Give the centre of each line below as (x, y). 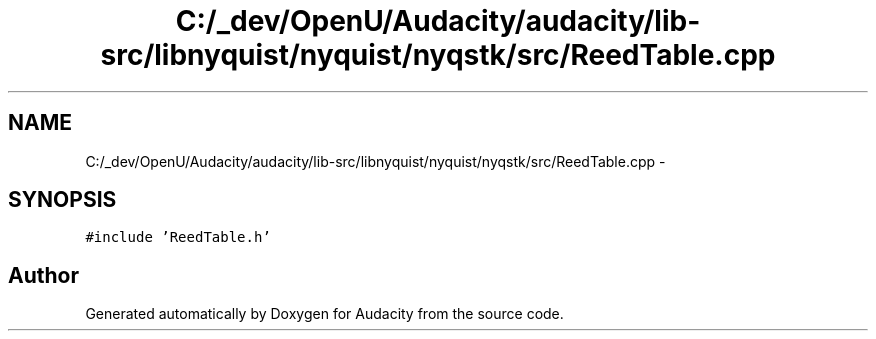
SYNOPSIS (62, 200)
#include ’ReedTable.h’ (178, 237)
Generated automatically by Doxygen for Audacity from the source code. (324, 314)
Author (43, 275)
